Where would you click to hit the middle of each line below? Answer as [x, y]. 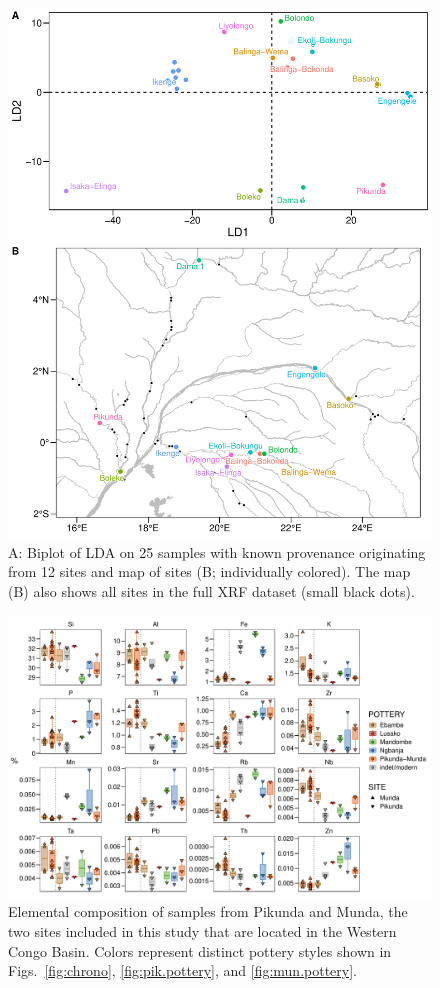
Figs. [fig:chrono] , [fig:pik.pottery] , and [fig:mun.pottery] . [183, 970]
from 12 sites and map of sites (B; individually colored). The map [209, 571]
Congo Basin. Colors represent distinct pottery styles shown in [200, 950]
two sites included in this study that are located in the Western [202, 931]
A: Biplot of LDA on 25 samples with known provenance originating [217, 551]
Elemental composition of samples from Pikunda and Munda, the [208, 911]
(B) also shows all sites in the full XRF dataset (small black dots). [211, 590]
